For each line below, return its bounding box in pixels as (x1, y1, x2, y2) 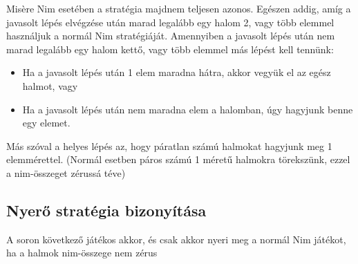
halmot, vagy (22, 78, 78, 93)
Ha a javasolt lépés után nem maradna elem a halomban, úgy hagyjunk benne (22, 102, 353, 116)
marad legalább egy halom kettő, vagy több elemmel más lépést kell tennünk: (6, 41, 334, 56)
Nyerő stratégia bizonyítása (6, 199, 207, 220)
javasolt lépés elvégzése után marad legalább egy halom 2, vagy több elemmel (6, 15, 335, 29)
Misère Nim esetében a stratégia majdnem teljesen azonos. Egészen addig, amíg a (6, 1, 351, 15)
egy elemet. (22, 115, 70, 130)
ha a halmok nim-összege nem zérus (6, 245, 158, 260)
